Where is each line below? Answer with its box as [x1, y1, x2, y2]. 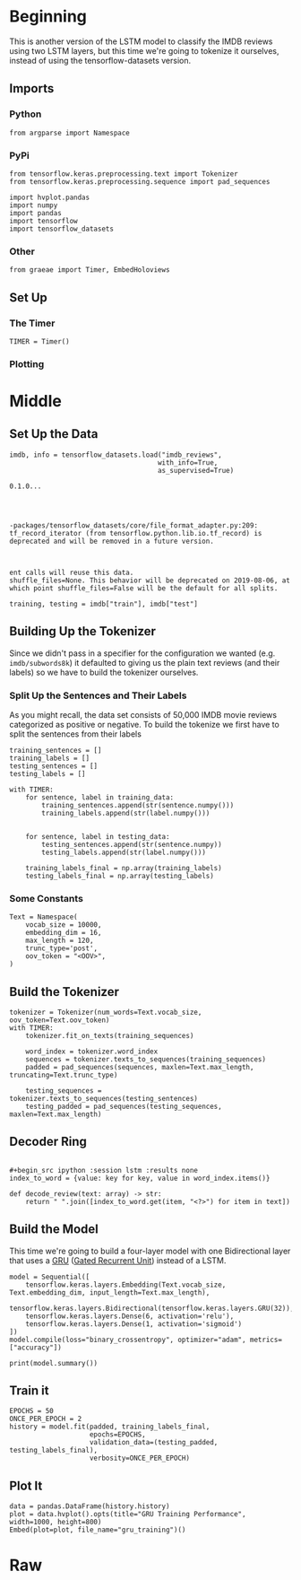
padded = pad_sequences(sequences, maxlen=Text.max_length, [25, 1063, 254, 1072]
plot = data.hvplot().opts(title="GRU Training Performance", [9, 1510, 246, 1519]
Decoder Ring [9, 1134, 88, 1149]
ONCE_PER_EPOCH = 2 [9, 1415, 82, 1424]
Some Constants [9, 892, 83, 904]
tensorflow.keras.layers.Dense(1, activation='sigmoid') [25, 1319, 243, 1329]
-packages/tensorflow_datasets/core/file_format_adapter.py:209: [9, 520, 258, 530]
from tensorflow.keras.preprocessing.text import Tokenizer [9, 169, 239, 179]
